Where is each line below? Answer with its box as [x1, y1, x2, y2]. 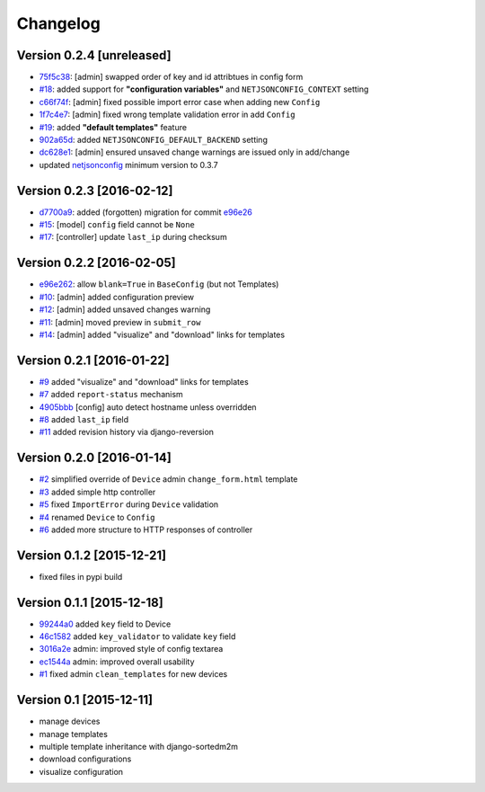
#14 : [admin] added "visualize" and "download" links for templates [39, 329, 286, 340]
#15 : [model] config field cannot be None [39, 219, 195, 230]
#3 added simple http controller [39, 486, 156, 497]
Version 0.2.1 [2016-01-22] [16, 352, 170, 368]
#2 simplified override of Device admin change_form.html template [39, 474, 298, 485]
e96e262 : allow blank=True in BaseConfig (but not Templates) [39, 279, 279, 289]
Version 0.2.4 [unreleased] [16, 48, 172, 63]
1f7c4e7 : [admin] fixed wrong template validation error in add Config [39, 109, 295, 120]
